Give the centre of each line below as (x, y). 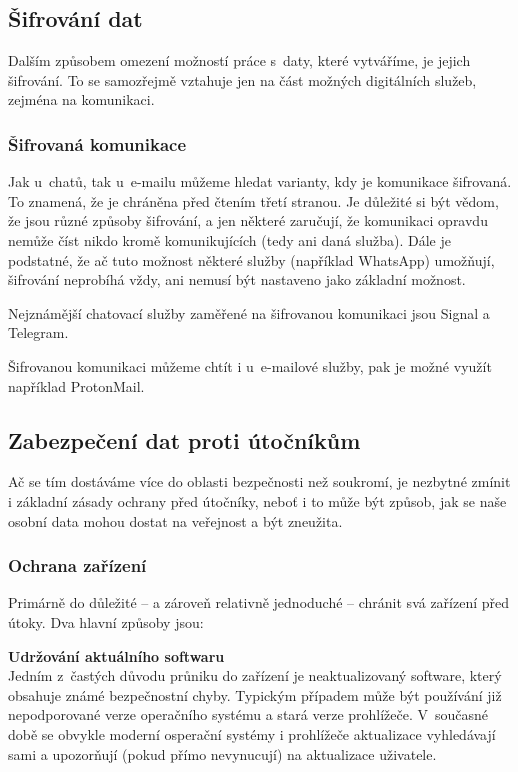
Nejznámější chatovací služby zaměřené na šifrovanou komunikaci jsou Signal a (249, 312)
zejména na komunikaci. (81, 99)
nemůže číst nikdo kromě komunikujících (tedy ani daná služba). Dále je (229, 239)
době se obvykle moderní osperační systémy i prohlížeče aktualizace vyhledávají (252, 733)
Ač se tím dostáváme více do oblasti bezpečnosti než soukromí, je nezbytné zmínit (259, 481)
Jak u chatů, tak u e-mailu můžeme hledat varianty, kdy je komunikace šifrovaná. (260, 181)
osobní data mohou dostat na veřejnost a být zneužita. (175, 520)
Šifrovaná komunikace (97, 143)
